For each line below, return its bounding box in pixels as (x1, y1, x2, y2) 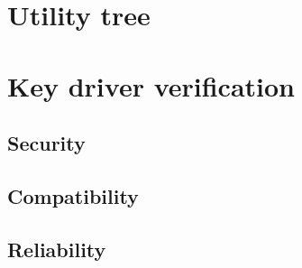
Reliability (7, 235, 106, 263)
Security (7, 129, 86, 157)
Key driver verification (7, 67, 296, 104)
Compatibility (7, 181, 139, 209)
